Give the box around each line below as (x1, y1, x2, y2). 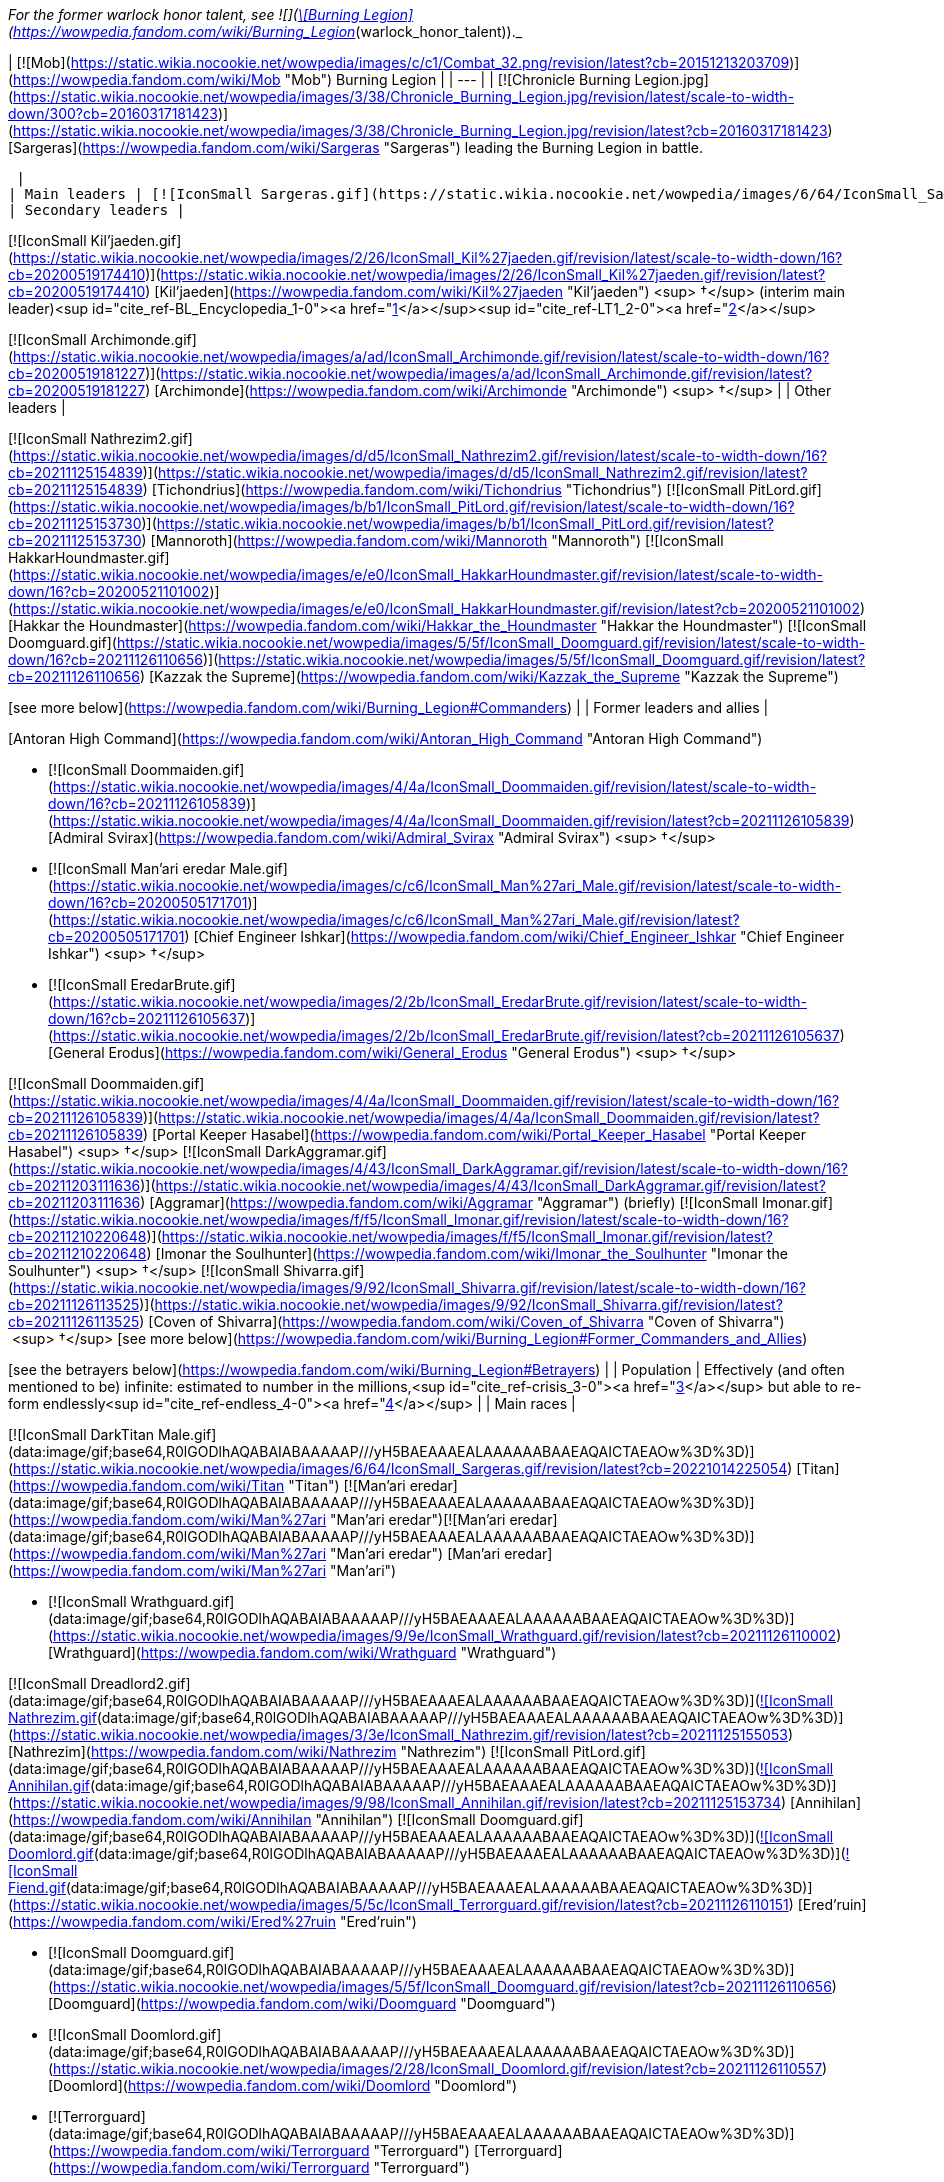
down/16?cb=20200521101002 (8, 583, 210, 600)
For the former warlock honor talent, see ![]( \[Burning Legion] (8, 6, 414, 23)
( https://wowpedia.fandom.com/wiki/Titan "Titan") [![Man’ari (8, 1477, 406, 1494)
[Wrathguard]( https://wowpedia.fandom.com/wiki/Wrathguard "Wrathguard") (48, 1644, 557, 1661)
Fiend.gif (8, 1879, 66, 1896)
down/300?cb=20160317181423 (8, 105, 218, 122)
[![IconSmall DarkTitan (8, 1426, 155, 1443)
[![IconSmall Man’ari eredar (48, 860, 226, 877)
